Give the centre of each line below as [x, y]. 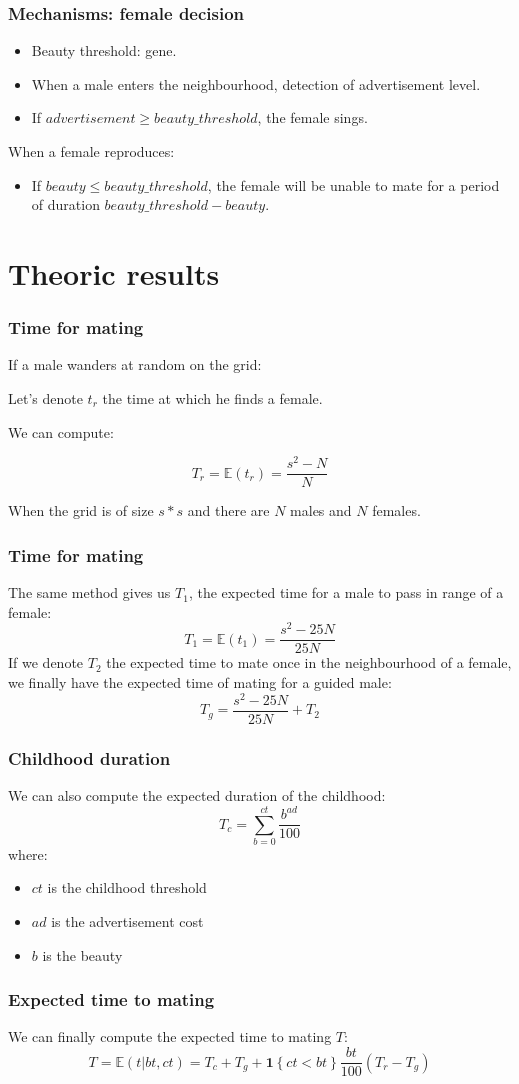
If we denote [46, 662]
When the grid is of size [81, 510]
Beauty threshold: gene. [104, 50]
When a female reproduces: [91, 151]
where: [28, 853]
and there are [228, 510]
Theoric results [114, 272]
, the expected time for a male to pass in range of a [346, 592]
